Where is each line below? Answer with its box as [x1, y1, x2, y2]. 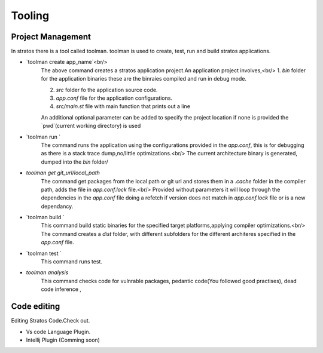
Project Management [11, 32, 91, 42]
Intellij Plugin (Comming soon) [26, 336, 100, 343]
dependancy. [41, 202, 74, 210]
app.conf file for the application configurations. [56, 94, 173, 102]
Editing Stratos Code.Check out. [11, 317, 90, 324]
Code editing [11, 302, 60, 312]
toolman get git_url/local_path [26, 169, 100, 176]
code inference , [41, 286, 82, 293]
